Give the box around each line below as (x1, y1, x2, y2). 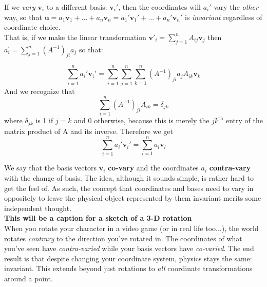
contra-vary (209, 162, 251, 173)
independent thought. (4, 202, 72, 213)
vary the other (214, 2, 258, 12)
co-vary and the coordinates (108, 162, 199, 173)
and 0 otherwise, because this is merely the (74, 115, 209, 126)
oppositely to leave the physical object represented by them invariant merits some (4, 193, 261, 203)
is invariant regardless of (184, 11, 262, 22)
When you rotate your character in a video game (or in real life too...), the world (4, 222, 259, 233)
